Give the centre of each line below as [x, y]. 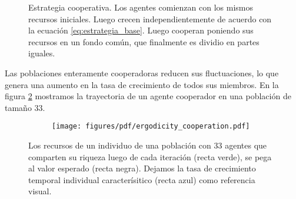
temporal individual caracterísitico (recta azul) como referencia [142, 179]
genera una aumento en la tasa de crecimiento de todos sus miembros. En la [142, 84]
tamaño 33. [25, 107]
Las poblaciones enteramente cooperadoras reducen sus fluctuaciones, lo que [142, 72]
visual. [40, 191]
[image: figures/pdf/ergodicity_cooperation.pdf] [151, 127]
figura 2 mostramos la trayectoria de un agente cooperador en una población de [148, 96]
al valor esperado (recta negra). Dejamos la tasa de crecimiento [142, 168]
